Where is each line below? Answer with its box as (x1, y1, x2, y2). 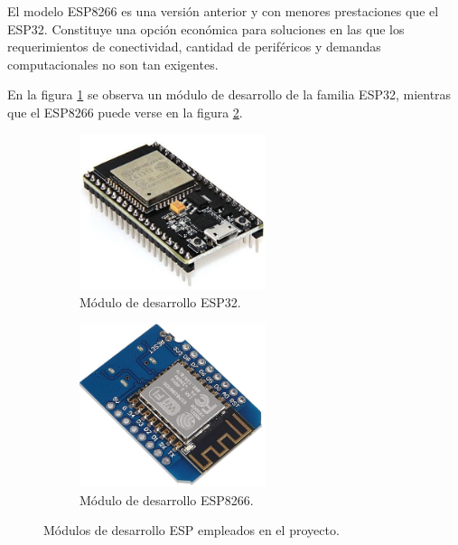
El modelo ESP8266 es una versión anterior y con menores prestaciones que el (7, 2, 439, 20)
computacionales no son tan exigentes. (7, 54, 219, 73)
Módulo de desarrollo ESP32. (79, 292, 241, 311)
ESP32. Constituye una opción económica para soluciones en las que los (7, 19, 405, 38)
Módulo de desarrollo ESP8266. (79, 490, 254, 509)
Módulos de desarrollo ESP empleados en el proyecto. (43, 521, 340, 540)
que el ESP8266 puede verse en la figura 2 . (7, 102, 243, 121)
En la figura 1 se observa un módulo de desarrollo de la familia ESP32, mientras (7, 85, 452, 104)
